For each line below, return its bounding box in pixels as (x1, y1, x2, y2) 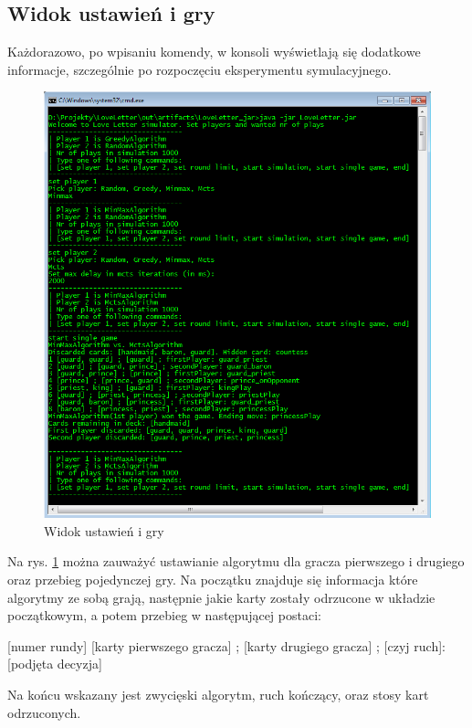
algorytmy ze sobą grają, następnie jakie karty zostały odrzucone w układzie (7, 587, 435, 607)
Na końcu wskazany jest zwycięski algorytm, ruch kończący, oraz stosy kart (7, 684, 429, 703)
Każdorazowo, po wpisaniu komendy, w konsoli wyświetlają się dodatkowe (7, 42, 421, 61)
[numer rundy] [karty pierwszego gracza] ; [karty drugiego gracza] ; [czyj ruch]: (7, 636, 446, 655)
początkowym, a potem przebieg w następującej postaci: (7, 606, 321, 625)
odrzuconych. (7, 702, 81, 722)
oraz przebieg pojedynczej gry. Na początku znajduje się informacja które (7, 569, 418, 588)
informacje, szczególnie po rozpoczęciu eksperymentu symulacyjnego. (7, 59, 392, 79)
